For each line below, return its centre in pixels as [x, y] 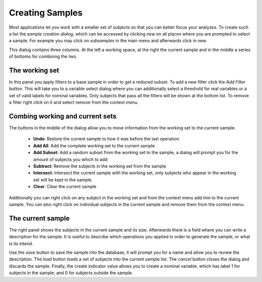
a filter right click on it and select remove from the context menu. [74, 103]
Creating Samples [46, 13]
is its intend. [21, 244]
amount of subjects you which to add [70, 159]
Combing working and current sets [63, 116]
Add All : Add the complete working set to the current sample [94, 145]
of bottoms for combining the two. [43, 56]
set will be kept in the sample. [63, 179]
